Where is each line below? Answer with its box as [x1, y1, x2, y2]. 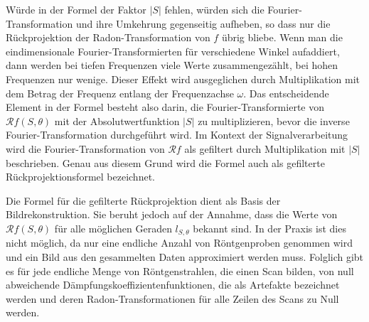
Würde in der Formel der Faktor [6, 2, 146, 16]
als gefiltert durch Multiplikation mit [184, 141, 346, 156]
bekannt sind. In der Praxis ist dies [193, 220, 346, 235]
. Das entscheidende [243, 85, 329, 100]
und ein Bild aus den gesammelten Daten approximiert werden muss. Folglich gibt [6, 249, 364, 264]
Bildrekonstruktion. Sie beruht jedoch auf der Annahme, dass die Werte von [6, 207, 338, 222]
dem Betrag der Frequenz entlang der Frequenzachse [6, 85, 234, 100]
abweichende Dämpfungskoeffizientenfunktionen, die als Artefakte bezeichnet [6, 277, 340, 292]
